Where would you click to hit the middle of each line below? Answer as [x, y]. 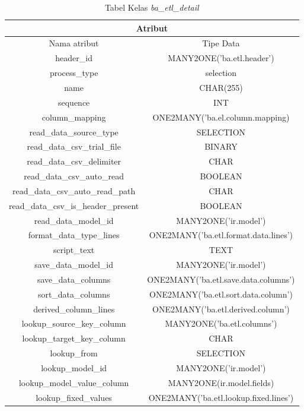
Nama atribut [74, 43]
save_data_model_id [74, 265]
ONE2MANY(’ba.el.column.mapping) [221, 117]
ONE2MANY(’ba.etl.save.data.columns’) [221, 279]
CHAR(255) [221, 87]
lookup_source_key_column [74, 323]
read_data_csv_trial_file [74, 146]
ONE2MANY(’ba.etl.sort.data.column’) [221, 294]
